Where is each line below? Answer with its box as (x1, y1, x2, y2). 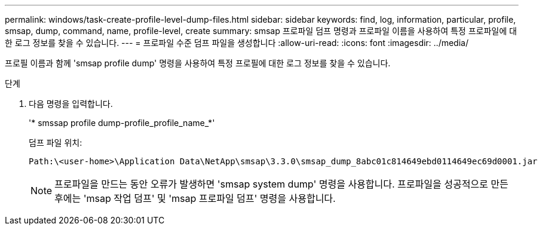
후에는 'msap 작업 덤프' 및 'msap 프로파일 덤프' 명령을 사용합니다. (54, 192, 336, 204)
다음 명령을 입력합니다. (29, 99, 113, 109)
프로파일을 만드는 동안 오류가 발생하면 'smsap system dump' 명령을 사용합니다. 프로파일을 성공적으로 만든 (54, 178, 509, 190)
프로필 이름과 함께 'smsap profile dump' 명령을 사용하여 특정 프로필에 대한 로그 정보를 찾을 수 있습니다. (5, 58, 391, 68)
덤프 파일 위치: (29, 137, 82, 148)
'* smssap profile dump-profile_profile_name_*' (29, 118, 215, 128)
